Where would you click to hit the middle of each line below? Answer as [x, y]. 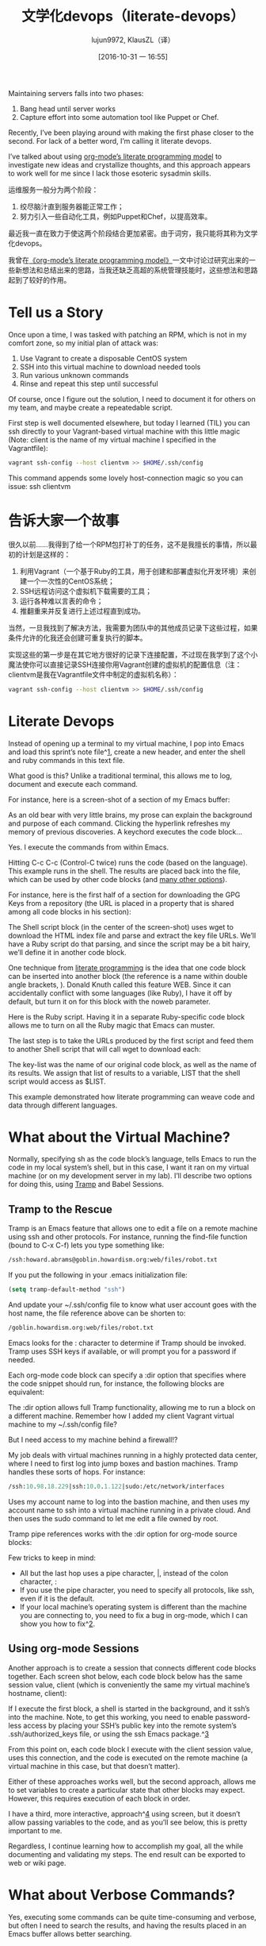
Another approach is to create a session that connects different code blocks [132, 1667]
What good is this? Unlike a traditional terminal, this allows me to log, [120, 776]
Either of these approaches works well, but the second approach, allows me [132, 1781]
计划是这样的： [46, 554]
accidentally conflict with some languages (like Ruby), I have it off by [120, 992]
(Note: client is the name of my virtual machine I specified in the [112, 439]
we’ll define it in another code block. [67, 952]
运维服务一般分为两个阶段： [53, 189]
